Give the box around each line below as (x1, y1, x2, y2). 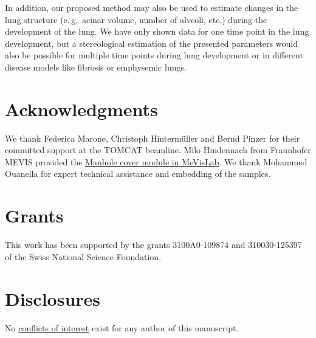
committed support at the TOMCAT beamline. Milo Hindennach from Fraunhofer (5, 143, 311, 156)
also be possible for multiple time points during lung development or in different (5, 49, 303, 61)
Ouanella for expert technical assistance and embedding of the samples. (5, 167, 271, 180)
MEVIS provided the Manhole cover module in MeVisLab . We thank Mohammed (5, 155, 307, 168)
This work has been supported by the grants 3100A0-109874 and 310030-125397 (5, 238, 302, 251)
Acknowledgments (5, 96, 158, 121)
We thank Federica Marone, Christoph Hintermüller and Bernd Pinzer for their (5, 131, 300, 144)
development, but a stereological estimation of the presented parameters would (5, 36, 298, 49)
